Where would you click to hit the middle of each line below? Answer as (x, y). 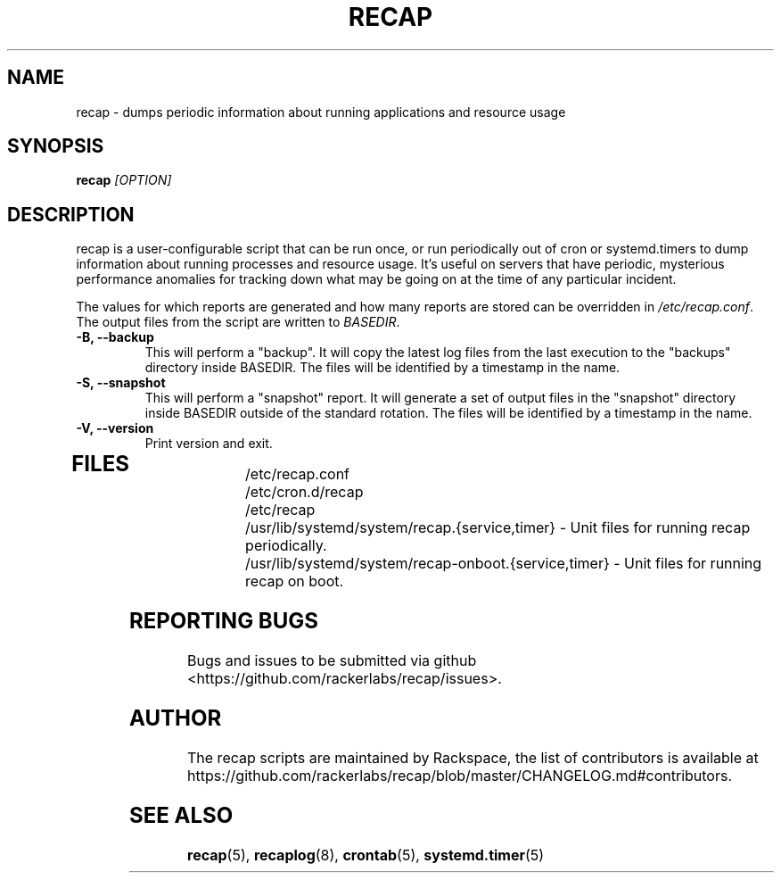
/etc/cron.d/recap (304, 492)
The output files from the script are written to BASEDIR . (238, 322)
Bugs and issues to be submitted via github (332, 661)
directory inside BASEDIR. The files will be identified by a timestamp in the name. (382, 368)
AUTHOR (175, 718)
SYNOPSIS (56, 146)
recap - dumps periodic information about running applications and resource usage (321, 112)
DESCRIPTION (71, 214)
